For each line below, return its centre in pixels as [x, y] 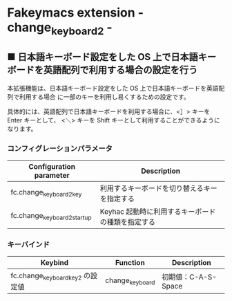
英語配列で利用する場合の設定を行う [120, 70]
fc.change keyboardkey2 [46, 276]
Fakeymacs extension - [75, 13]
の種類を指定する [128, 221]
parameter [52, 175]
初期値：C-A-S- [190, 277]
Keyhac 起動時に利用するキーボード [158, 211]
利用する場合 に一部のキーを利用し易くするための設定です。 [104, 97]
